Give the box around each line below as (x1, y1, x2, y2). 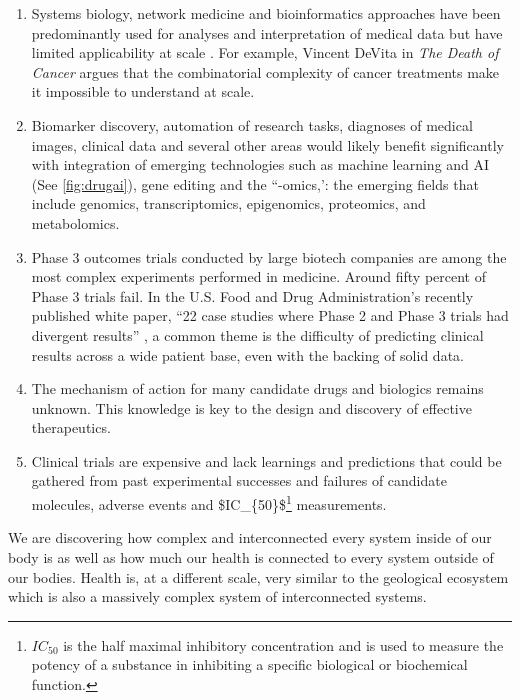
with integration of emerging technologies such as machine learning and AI (31, 154, 490, 175)
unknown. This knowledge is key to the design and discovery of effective (31, 397, 472, 418)
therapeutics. (31, 417, 111, 438)
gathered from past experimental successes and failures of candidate (31, 470, 447, 491)
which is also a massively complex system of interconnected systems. (8, 586, 427, 607)
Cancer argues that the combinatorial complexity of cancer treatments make (31, 61, 500, 82)
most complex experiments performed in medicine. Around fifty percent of (31, 266, 486, 287)
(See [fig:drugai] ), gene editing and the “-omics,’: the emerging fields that (31, 173, 479, 194)
